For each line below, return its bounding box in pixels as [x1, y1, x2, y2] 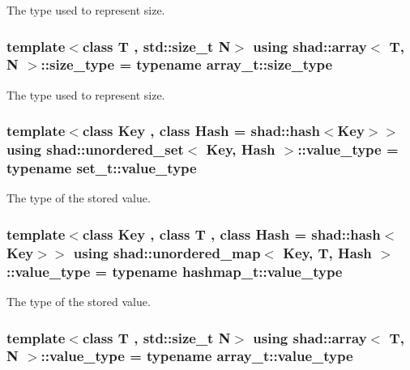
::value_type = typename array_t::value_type [41, 346, 353, 366]
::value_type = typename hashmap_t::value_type [6, 261, 343, 281]
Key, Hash [206, 139, 275, 159]
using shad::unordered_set [6, 139, 184, 159]
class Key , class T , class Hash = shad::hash [82, 223, 381, 244]
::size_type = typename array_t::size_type [41, 54, 333, 74]
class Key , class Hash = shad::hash [82, 121, 320, 141]
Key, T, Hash [283, 242, 372, 262]
